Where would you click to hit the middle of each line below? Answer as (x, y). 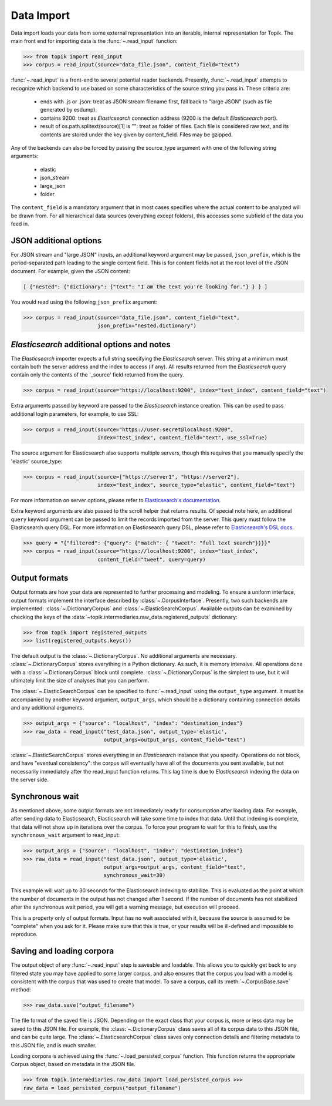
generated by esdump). (68, 110)
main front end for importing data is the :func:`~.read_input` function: (94, 41)
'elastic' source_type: (37, 461)
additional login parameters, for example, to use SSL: (75, 414)
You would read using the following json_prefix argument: (84, 302)
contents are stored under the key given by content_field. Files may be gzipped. (136, 135)
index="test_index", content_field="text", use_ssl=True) (182, 438)
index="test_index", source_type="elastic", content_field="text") (196, 485)
